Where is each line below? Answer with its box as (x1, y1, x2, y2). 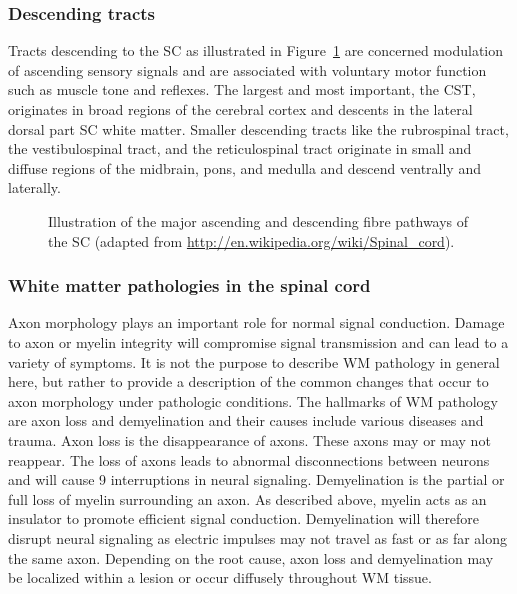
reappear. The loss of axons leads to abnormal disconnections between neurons (8, 449, 490, 470)
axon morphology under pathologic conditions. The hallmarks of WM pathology (8, 390, 498, 411)
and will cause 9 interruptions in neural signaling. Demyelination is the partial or (8, 469, 505, 490)
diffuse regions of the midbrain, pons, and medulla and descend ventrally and (8, 157, 481, 178)
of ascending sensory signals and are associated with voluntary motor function (8, 59, 487, 80)
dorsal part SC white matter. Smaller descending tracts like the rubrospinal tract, (8, 118, 509, 139)
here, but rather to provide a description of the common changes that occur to (8, 371, 489, 392)
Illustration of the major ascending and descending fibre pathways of (48, 210, 469, 231)
